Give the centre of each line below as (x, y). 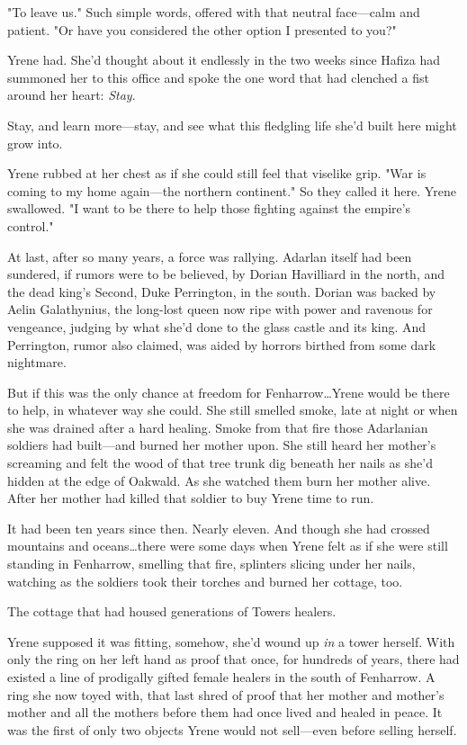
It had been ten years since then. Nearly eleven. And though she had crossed (219, 528)
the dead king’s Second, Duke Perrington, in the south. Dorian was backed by (222, 291)
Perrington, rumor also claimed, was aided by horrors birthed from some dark (222, 344)
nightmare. (37, 362)
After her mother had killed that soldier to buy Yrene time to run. (191, 498)
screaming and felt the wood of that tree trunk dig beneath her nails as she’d (220, 463)
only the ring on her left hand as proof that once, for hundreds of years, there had (233, 659)
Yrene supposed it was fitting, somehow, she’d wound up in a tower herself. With (231, 641)
